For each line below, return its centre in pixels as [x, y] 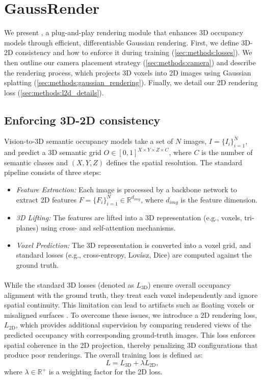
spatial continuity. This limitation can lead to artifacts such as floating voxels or [129, 305]
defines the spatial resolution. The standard [174, 162]
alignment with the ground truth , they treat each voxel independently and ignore [131, 295]
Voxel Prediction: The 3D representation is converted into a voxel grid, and [134, 245]
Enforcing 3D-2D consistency [82, 120]
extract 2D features [46, 199]
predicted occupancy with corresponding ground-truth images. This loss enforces [130, 334]
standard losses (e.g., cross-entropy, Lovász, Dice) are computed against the [134, 255]
